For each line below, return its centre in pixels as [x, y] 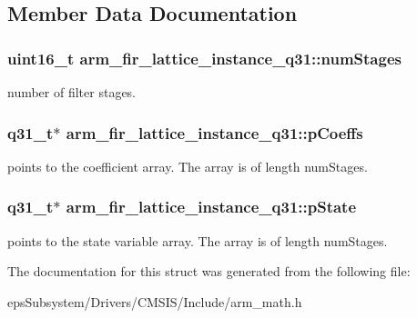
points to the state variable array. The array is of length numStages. [198, 240]
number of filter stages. [72, 92]
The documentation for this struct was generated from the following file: [209, 271]
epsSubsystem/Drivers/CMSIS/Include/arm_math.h [155, 301]
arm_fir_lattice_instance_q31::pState [211, 207]
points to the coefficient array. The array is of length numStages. [188, 166]
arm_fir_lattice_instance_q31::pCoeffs [214, 132]
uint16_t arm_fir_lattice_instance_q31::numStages [204, 58]
